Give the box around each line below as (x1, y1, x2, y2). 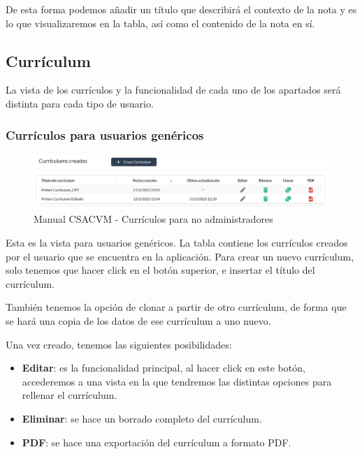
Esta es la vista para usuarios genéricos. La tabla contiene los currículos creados (6, 235, 348, 250)
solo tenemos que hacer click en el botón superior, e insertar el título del (6, 263, 315, 277)
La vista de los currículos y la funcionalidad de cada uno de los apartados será (6, 82, 341, 97)
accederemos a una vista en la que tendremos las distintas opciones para (22, 374, 332, 388)
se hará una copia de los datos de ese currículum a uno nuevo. (6, 314, 271, 328)
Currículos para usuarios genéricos (6, 126, 204, 143)
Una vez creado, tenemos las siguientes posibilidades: (6, 337, 232, 351)
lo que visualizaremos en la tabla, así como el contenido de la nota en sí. (6, 15, 315, 30)
